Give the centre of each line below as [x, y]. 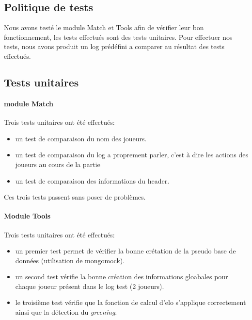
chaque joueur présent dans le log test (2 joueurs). [90, 286]
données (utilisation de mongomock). [70, 260]
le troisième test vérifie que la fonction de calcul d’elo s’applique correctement [131, 302]
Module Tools [27, 216]
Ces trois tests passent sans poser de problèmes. [75, 197]
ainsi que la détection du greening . [66, 312]
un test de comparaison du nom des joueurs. [81, 138]
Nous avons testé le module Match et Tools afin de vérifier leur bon [104, 27]
